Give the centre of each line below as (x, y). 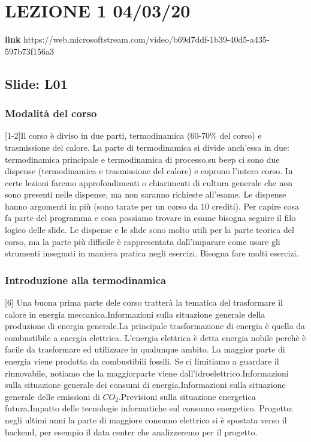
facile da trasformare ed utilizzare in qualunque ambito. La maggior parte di (145, 349)
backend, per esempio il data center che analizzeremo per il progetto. (131, 431)
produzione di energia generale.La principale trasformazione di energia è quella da (155, 326)
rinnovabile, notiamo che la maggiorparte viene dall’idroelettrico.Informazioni (147, 373)
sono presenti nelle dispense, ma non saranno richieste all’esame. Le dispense (146, 194)
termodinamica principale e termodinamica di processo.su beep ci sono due (142, 159)
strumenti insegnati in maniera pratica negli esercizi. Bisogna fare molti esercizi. (152, 253)
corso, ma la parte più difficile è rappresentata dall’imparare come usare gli (143, 241)
